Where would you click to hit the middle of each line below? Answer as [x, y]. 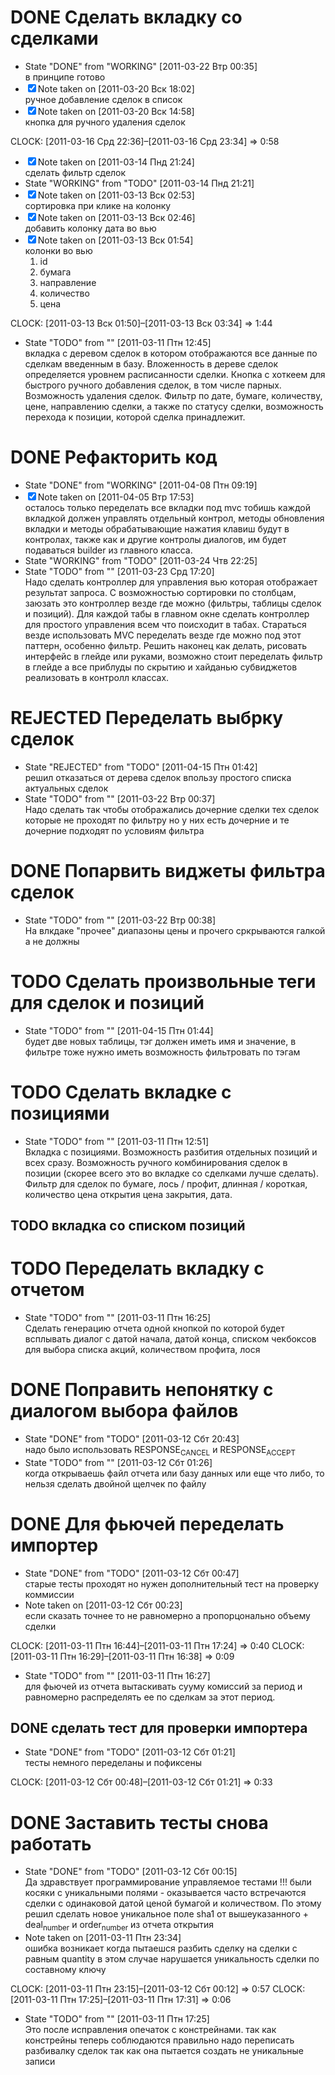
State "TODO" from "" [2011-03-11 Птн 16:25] [118, 1317]
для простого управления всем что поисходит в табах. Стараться [165, 624]
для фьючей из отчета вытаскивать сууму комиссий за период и [163, 1686]
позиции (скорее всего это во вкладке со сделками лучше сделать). [171, 1173]
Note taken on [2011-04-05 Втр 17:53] [116, 497]
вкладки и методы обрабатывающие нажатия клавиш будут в [157, 528]
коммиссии [49, 1594]
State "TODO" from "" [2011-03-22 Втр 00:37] [120, 798]
